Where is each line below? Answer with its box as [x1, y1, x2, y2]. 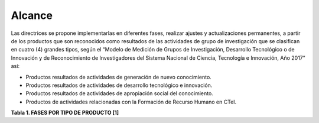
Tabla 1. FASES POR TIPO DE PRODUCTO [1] [11, 109, 119, 116]
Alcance [11, 9, 53, 22]
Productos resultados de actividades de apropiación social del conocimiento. [25, 90, 214, 97]
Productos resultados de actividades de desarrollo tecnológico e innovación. [25, 82, 213, 89]
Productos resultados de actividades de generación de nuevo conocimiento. [25, 73, 212, 80]
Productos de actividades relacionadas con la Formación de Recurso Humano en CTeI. [25, 98, 237, 105]
